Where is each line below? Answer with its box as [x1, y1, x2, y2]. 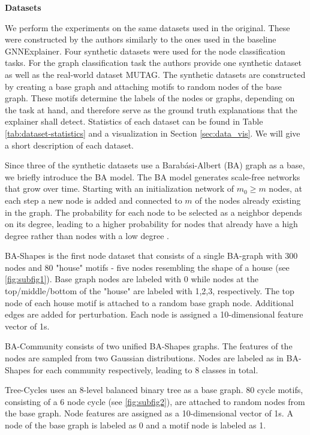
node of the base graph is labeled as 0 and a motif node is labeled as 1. [5, 419, 266, 431]
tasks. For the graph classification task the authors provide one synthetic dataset [5, 56, 302, 69]
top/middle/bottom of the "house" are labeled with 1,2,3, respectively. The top [5, 285, 294, 297]
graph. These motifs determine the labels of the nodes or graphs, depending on [5, 92, 295, 104]
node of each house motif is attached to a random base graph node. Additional [5, 296, 294, 309]
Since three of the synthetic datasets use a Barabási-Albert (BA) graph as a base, [5, 159, 305, 171]
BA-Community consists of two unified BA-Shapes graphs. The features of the [5, 340, 293, 352]
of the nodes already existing [195, 194, 301, 206]
